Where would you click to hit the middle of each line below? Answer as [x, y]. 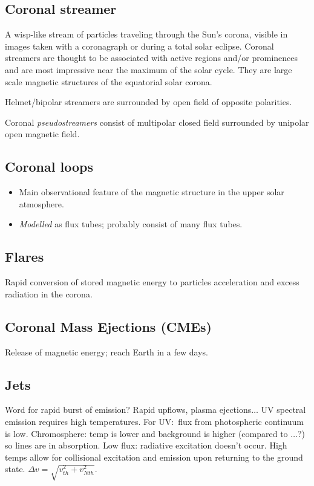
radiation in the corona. [49, 293]
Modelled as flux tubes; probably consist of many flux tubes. [131, 224]
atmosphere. [41, 203]
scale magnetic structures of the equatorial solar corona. [109, 81]
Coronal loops [49, 167]
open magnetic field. [42, 134]
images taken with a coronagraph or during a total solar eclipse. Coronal [139, 46]
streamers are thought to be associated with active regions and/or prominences [152, 58]
